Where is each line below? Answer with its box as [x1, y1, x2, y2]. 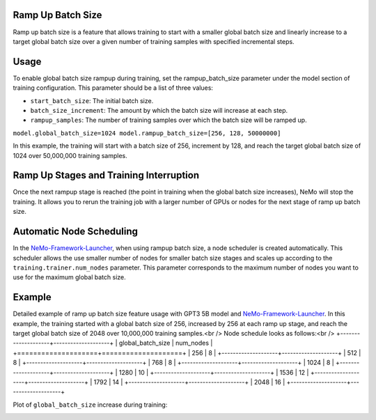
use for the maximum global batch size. [13, 273, 126, 281]
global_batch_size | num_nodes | [118, 339, 213, 348]
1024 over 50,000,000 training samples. [13, 151, 128, 160]
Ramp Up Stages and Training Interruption [13, 169, 200, 181]
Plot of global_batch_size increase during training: [13, 400, 168, 409]
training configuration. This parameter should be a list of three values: [13, 84, 214, 92]
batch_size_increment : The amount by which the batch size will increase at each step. [30, 106, 288, 114]
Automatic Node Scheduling [13, 226, 139, 238]
